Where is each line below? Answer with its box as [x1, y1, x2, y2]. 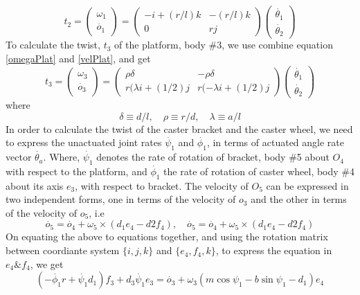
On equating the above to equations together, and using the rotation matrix [6, 229, 328, 244]
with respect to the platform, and [6, 163, 147, 178]
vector [6, 150, 32, 164]
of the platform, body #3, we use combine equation [114, 37, 333, 52]
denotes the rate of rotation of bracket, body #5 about [96, 150, 330, 164]
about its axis [6, 178, 64, 193]
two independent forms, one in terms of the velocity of [6, 192, 236, 206]
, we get [30, 256, 64, 271]
